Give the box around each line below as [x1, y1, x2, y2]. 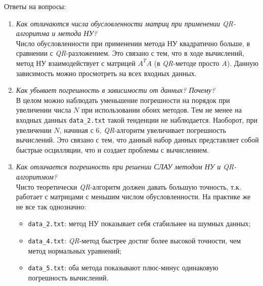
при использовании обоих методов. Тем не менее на [81, 104, 242, 115]
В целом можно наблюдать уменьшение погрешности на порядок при [16, 94, 230, 105]
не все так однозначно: [16, 201, 86, 211]
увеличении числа [16, 104, 71, 115]
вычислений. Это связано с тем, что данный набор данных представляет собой [16, 134, 259, 145]
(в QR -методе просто [154, 57, 220, 68]
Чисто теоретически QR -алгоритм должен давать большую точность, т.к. [16, 181, 241, 192]
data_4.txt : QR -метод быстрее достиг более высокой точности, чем [28, 235, 241, 245]
